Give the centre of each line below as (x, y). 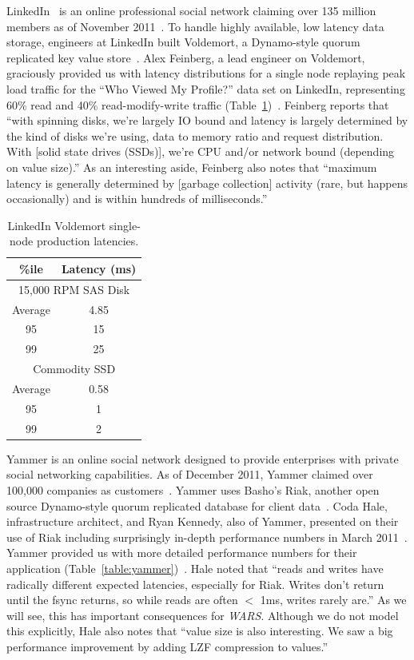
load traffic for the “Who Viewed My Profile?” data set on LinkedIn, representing (206, 88)
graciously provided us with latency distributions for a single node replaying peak (206, 73)
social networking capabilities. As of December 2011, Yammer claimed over (190, 474)
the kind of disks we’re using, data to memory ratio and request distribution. (195, 135)
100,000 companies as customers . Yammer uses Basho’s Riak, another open (193, 489)
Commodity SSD (74, 369)
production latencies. (88, 241)
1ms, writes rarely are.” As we (333, 600)
